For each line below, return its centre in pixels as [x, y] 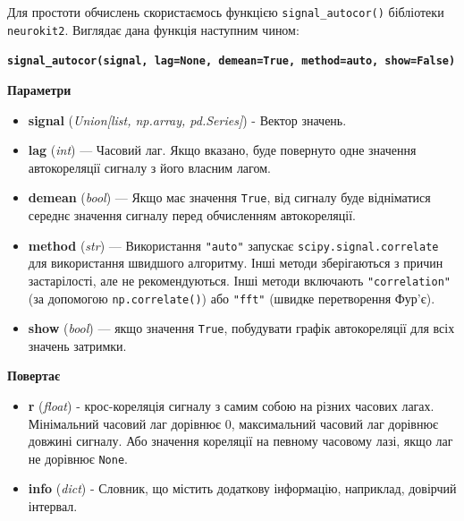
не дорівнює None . [78, 458]
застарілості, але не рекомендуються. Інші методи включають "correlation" [239, 280]
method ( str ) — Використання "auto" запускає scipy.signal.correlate [233, 245]
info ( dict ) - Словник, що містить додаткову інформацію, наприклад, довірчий [242, 488]
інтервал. [53, 506]
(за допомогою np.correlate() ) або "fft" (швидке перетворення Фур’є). [232, 298]
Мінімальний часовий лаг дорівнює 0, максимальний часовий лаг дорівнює [233, 423]
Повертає [34, 376]
